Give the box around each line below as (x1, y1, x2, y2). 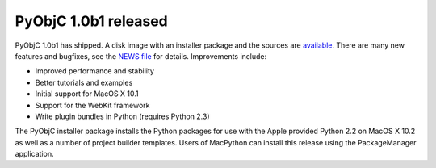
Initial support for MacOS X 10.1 (35, 89, 139, 99)
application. (15, 149, 54, 159)
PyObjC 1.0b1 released (15, 12, 169, 30)
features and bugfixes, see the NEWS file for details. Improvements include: (15, 51, 267, 61)
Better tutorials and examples (35, 78, 133, 87)
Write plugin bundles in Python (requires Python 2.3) (35, 111, 210, 121)
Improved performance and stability (35, 66, 155, 76)
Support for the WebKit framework (35, 100, 150, 110)
